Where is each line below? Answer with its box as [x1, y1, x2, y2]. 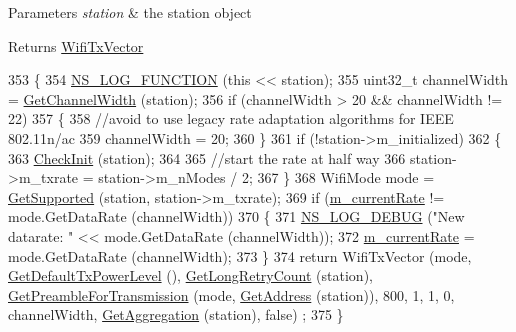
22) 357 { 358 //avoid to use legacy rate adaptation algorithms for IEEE [8, 108, 454, 129]
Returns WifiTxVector [8, 35, 144, 56]
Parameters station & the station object [8, 2, 252, 22]
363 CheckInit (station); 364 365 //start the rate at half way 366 [8, 147, 406, 168]
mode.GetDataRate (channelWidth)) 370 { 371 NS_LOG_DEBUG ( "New [8, 206, 465, 227]
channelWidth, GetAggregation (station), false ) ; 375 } [8, 304, 344, 325]
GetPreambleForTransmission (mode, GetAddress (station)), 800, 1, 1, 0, [8, 284, 455, 305]
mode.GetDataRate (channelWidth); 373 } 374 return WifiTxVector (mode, [8, 245, 472, 266]
